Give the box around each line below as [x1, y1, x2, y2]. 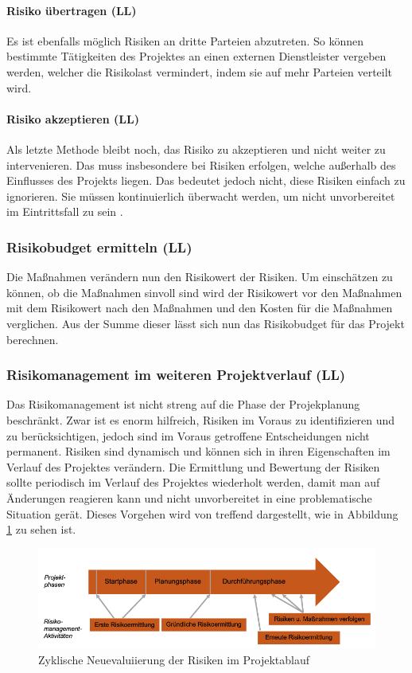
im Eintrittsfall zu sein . [6, 203, 123, 220]
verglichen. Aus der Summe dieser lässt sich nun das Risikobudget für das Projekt [6, 315, 405, 331]
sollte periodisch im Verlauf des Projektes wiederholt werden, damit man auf [6, 474, 380, 491]
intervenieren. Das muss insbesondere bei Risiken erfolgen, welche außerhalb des [6, 156, 396, 173]
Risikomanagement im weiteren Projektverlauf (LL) [6, 365, 346, 385]
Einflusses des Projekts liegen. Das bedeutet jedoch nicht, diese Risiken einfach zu [6, 172, 406, 189]
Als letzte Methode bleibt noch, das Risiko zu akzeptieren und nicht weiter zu [6, 140, 386, 157]
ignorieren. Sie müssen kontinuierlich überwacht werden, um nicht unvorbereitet [6, 187, 395, 204]
